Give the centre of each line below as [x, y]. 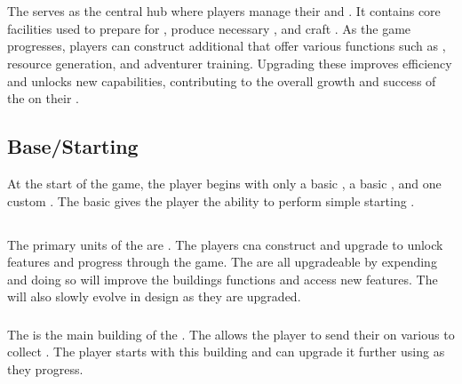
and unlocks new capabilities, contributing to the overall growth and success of [222, 80]
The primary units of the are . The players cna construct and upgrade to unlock [225, 244]
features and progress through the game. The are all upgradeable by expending [222, 262]
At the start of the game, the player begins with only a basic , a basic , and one [224, 183]
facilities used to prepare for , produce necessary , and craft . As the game [209, 28]
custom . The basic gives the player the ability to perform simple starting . [211, 200]
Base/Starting [73, 146]
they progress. [45, 369]
